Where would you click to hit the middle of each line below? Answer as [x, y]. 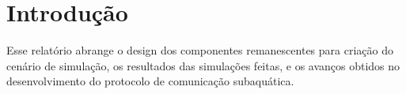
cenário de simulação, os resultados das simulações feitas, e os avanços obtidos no [203, 65]
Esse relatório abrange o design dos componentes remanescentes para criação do [200, 50]
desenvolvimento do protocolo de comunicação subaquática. [150, 81]
